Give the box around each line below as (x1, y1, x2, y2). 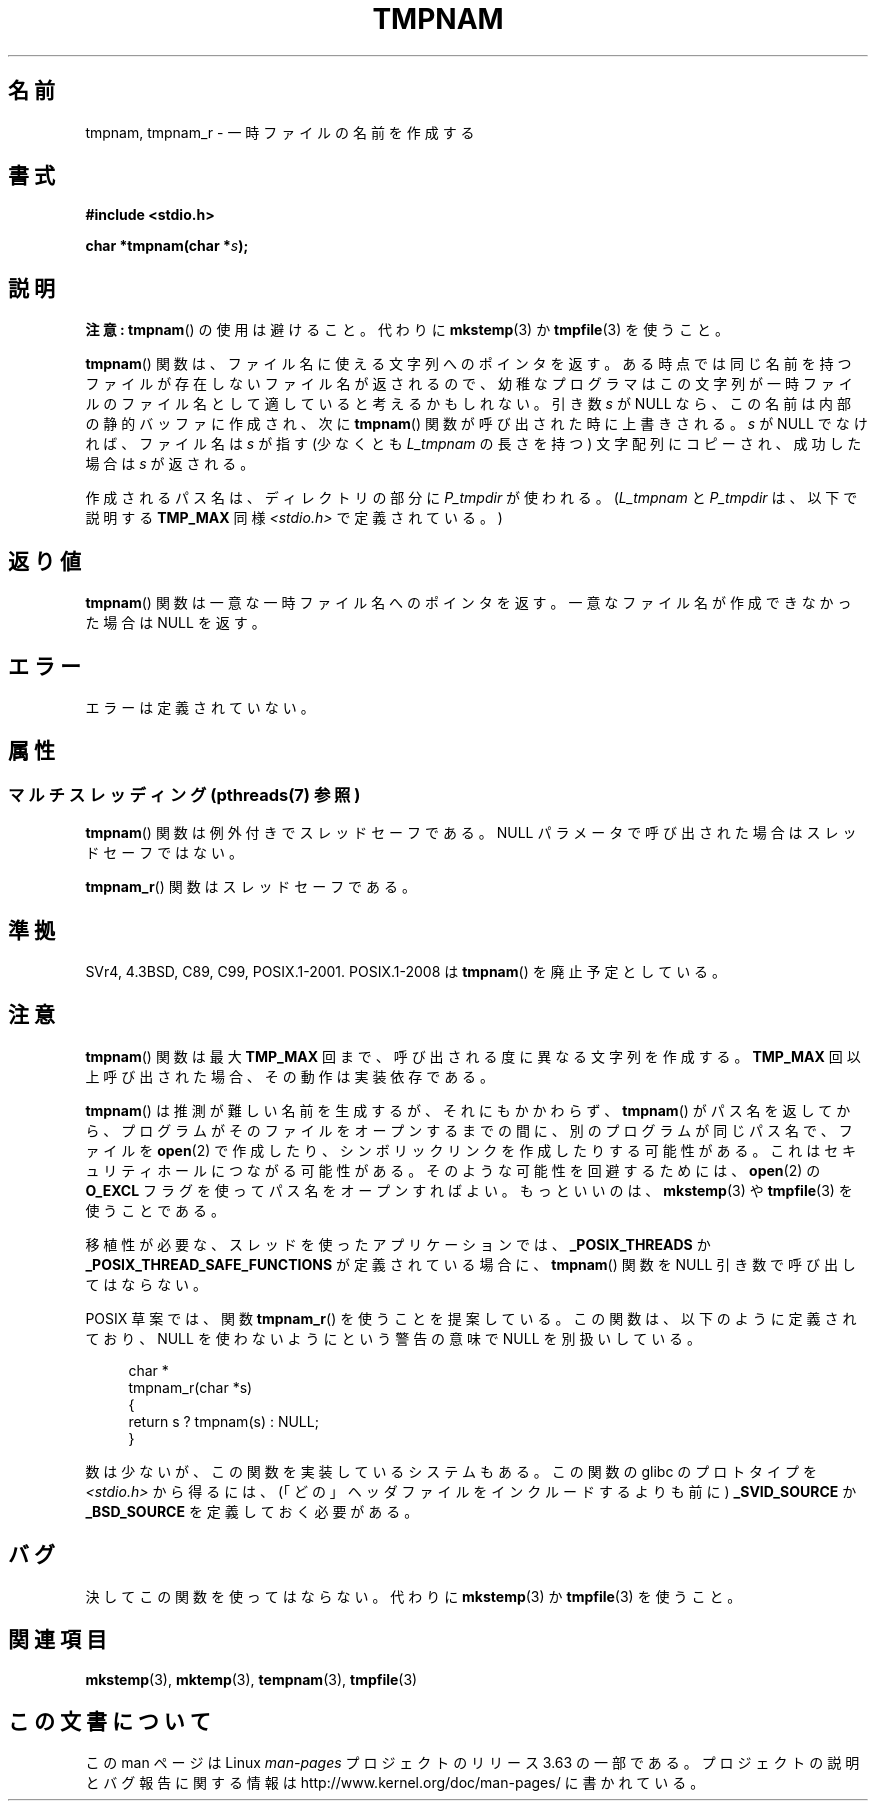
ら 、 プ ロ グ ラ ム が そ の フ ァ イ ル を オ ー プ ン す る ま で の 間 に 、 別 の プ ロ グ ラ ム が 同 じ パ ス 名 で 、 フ (85, 1121, 853, 1139)
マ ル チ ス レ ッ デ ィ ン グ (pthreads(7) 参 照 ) (8, 784, 361, 805)
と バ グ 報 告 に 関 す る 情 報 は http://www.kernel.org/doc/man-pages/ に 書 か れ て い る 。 (85, 1774, 705, 1792)
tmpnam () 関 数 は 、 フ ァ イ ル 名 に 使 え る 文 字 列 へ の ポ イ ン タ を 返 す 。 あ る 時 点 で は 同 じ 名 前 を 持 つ (85, 355, 852, 373)
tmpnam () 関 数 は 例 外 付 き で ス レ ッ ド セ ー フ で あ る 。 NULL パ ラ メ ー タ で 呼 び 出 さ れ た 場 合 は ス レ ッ (85, 824, 857, 842)
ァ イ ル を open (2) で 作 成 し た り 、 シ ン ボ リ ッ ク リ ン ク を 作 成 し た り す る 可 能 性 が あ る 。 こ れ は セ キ (85, 1141, 857, 1159)
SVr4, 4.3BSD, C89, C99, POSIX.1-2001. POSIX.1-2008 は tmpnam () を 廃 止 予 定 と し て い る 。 (85, 963, 727, 981)
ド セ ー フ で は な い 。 (85, 844, 243, 862)
